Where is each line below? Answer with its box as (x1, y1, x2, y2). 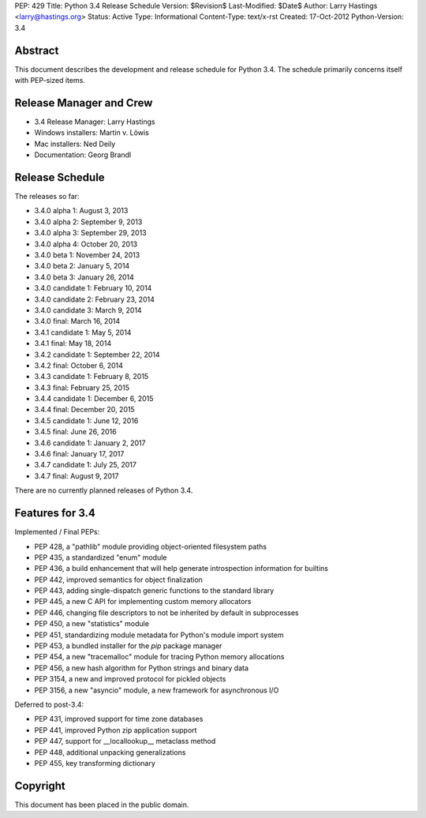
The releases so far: (14, 192, 80, 201)
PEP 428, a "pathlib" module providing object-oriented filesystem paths (34, 542, 267, 551)
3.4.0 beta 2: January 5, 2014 (34, 261, 130, 271)
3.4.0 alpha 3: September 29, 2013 (34, 228, 147, 238)
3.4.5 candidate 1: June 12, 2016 (34, 415, 139, 426)
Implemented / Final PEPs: (14, 527, 100, 537)
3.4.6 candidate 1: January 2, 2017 (34, 438, 146, 448)
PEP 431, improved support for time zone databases (34, 715, 204, 724)
